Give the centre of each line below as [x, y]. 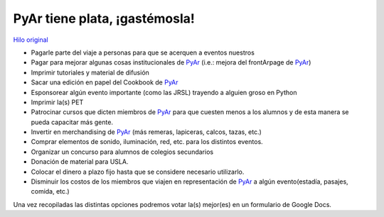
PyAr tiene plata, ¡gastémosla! [104, 18]
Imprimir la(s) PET [57, 102]
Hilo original [31, 40]
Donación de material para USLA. [80, 162]
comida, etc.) [50, 191]
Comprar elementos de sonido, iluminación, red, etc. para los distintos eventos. [147, 142]
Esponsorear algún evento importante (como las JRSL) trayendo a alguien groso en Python [164, 92]
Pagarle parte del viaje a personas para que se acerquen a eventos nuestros [143, 52]
